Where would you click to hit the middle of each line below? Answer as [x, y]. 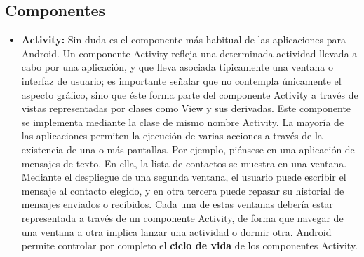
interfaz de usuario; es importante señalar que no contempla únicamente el [181, 80]
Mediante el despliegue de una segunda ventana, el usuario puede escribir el [184, 177]
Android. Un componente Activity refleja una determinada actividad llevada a [189, 53]
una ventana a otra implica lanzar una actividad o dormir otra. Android [176, 231]
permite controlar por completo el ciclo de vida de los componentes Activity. [190, 245]
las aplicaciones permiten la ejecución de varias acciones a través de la [172, 136]
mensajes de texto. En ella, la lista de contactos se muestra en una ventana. [184, 163]
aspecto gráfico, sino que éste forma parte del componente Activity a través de [190, 94]
